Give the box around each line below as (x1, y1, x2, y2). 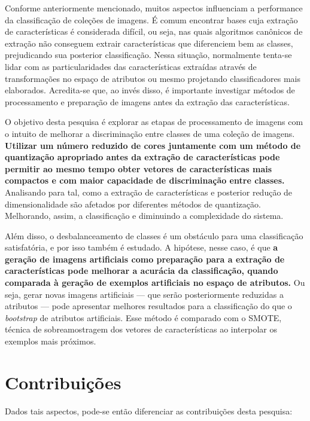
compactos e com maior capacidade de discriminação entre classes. (5, 174, 285, 187)
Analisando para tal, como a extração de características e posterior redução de (5, 185, 293, 198)
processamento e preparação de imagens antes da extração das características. (5, 95, 290, 108)
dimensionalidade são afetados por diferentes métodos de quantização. (5, 197, 261, 210)
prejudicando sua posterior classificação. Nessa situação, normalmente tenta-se (5, 48, 292, 61)
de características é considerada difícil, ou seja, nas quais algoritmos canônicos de (5, 25, 303, 38)
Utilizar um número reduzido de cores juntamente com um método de (5, 139, 301, 151)
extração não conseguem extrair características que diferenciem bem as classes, (5, 36, 293, 49)
